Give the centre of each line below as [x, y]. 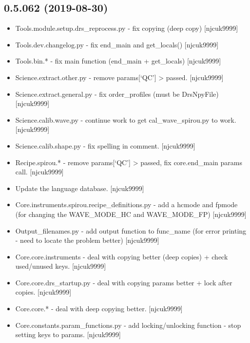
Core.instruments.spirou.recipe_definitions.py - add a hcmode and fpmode [126, 204]
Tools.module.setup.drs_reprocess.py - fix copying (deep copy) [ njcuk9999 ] [127, 28]
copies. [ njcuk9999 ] [43, 292]
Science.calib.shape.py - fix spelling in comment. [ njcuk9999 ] [105, 145]
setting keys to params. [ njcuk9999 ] [68, 334]
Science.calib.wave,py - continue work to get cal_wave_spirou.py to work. [126, 119]
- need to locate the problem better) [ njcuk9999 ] [87, 240]
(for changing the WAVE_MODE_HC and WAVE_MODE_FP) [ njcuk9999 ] [131, 214]
